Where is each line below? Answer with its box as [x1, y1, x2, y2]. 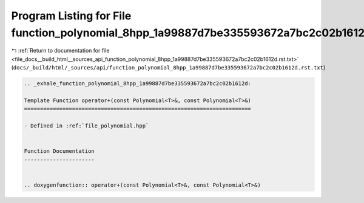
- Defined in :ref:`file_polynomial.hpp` [24, 123, 149, 129]
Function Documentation [24, 148, 95, 155]
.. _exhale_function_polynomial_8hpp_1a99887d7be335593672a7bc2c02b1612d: [24, 80, 252, 87]
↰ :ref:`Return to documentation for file [11, 47, 110, 54]
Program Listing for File [11, 9, 132, 22]
